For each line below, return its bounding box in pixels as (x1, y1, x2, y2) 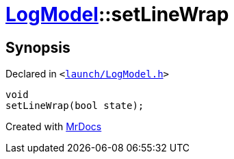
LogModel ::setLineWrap (5, 3, 229, 26)
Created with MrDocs (5, 121, 102, 133)
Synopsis (5, 38, 70, 56)
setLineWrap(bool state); (5, 100, 144, 112)
